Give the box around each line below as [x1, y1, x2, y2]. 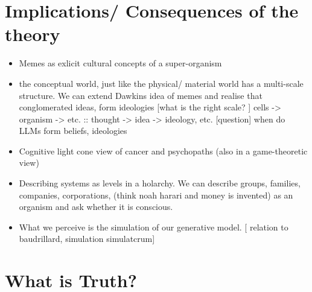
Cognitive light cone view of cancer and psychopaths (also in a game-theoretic [19, 144, 308, 157]
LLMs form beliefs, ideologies [19, 124, 127, 137]
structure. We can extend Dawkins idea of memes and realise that [19, 89, 263, 101]
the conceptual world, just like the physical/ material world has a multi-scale [19, 77, 304, 89]
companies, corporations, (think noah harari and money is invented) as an [19, 188, 293, 201]
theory [5, 22, 60, 46]
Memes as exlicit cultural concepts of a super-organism [19, 57, 222, 69]
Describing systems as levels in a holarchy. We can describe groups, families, [19, 177, 301, 189]
